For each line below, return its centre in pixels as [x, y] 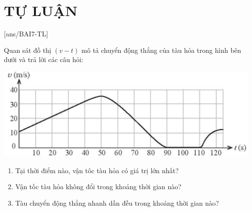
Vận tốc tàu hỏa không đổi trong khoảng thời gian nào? [98, 187]
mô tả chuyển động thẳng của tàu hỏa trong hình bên [161, 50]
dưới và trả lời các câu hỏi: [44, 59]
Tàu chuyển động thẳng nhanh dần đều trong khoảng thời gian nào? [117, 203]
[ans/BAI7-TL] [26, 34]
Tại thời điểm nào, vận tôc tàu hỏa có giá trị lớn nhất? [97, 170]
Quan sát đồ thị [28, 50]
